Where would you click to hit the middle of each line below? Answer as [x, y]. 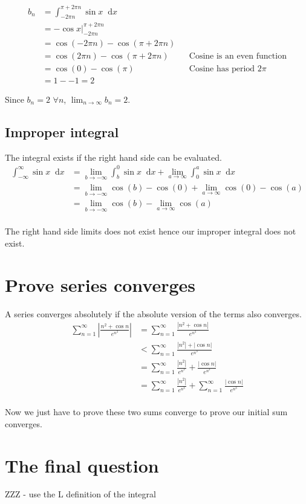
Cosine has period [222, 69]
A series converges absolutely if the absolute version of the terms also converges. [153, 313]
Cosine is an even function [238, 56]
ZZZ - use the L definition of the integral [80, 494]
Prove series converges [100, 284]
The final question [82, 465]
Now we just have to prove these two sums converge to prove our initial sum [146, 412]
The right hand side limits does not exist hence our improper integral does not [151, 231]
